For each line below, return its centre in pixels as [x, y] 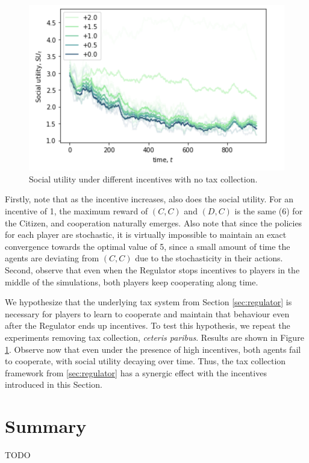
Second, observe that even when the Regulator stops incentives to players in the [152, 269]
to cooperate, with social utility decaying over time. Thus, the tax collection [145, 361]
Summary [46, 426]
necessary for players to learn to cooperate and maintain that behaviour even [147, 313]
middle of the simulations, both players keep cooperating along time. [132, 281]
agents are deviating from [52, 258]
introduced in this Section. [54, 384]
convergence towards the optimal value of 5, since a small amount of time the [148, 246]
